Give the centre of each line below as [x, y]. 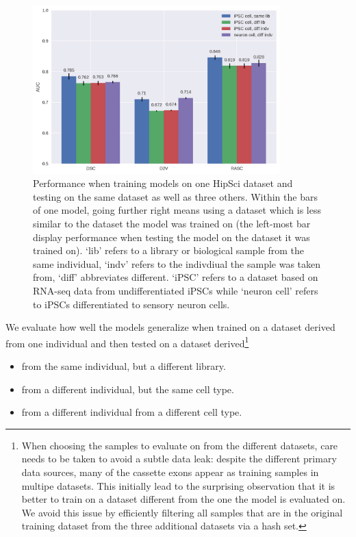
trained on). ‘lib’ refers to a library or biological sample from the [168, 250]
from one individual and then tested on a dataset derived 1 [127, 342]
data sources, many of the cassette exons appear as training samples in [170, 472]
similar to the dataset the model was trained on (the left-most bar [172, 224]
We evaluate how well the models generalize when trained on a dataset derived [170, 327]
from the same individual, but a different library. [124, 366]
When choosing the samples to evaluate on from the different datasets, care [180, 445]
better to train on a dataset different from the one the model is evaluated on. [183, 499]
